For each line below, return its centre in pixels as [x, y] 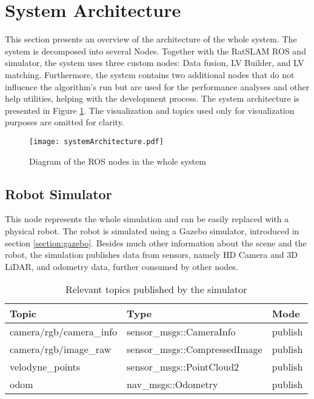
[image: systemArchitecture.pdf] [96, 141]
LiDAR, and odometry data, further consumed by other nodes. [122, 266]
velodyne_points [45, 367]
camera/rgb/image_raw [61, 349]
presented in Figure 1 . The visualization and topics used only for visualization [150, 110]
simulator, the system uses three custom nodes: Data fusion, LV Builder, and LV [155, 63]
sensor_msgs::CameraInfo [181, 332]
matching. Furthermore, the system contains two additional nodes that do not [150, 74]
